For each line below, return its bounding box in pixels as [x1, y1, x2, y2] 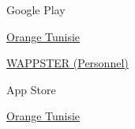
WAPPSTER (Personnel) [6, 55, 129, 71]
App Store [6, 81, 56, 97]
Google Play [6, 2, 66, 17]
